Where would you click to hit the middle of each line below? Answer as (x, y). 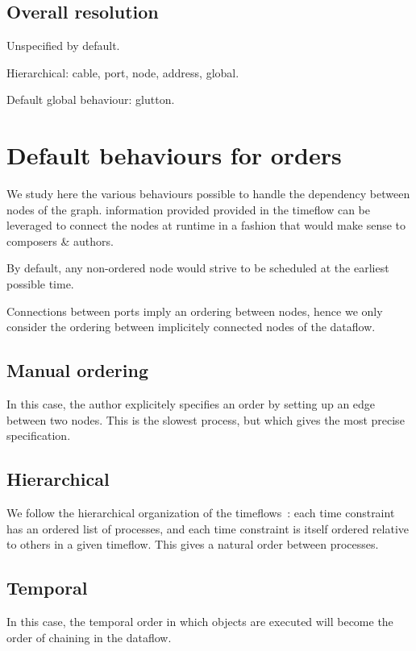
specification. (39, 435)
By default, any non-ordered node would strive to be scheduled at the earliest (198, 268)
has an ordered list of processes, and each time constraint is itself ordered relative (208, 528)
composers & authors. (60, 240)
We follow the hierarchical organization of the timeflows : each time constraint (201, 513)
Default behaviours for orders (174, 155)
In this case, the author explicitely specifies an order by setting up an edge (191, 404)
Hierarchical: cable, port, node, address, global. (123, 72)
